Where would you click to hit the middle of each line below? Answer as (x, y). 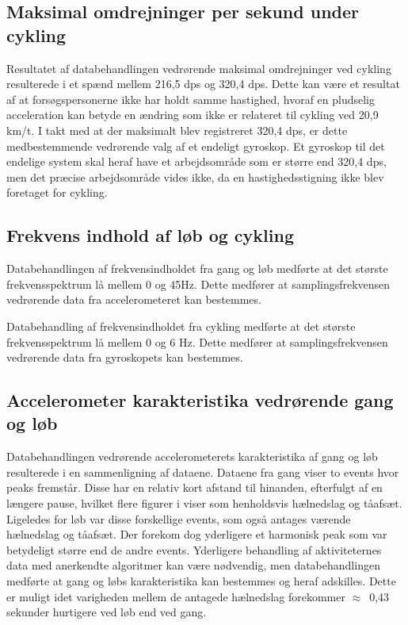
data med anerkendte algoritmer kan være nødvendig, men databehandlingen (193, 565)
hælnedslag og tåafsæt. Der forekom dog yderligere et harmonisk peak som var (197, 534)
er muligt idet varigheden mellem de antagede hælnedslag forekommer (176, 596)
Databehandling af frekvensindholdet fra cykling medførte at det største (181, 326)
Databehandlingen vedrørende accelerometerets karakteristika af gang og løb (192, 456)
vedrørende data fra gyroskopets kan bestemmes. (125, 357)
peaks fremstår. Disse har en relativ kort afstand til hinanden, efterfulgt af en (194, 487)
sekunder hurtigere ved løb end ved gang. (107, 612)
